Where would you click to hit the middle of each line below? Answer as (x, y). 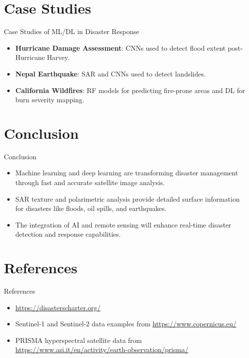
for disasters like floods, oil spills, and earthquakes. (91, 208)
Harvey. (58, 57)
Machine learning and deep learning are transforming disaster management (127, 173)
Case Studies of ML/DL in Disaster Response (72, 31)
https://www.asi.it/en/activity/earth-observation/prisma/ (102, 349)
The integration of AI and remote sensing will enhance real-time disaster (123, 224)
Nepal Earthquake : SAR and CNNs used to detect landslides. (110, 73)
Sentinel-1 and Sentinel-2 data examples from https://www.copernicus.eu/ (126, 324)
